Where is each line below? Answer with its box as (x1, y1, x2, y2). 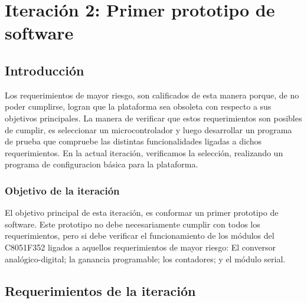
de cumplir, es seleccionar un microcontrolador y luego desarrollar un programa (5, 123, 292, 136)
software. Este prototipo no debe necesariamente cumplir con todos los (5, 218, 260, 230)
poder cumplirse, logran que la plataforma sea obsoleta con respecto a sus (5, 100, 272, 113)
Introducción (5, 61, 84, 79)
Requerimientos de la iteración (5, 281, 196, 299)
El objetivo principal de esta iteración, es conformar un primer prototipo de (5, 206, 279, 219)
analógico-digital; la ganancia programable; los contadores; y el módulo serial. (5, 252, 286, 265)
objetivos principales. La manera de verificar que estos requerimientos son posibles (5, 111, 302, 124)
